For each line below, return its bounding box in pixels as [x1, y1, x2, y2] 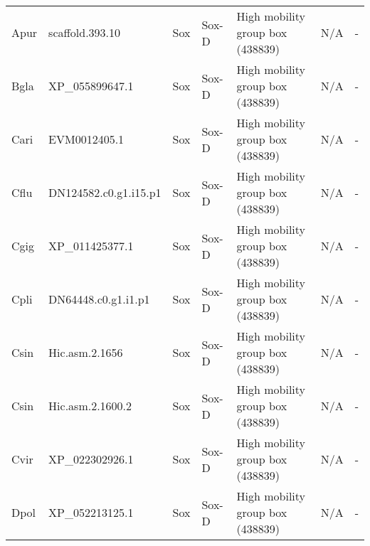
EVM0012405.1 [48, 131, 125, 147]
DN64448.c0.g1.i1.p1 [48, 291, 150, 307]
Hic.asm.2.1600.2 [48, 397, 132, 414]
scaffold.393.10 [48, 24, 121, 41]
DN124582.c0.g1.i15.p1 [48, 184, 162, 200]
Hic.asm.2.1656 [48, 344, 123, 360]
